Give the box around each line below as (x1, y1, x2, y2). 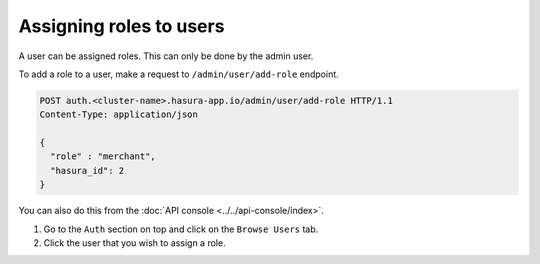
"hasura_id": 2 (50, 165, 125, 176)
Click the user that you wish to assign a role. (43, 237, 226, 249)
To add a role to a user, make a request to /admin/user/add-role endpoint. (18, 68, 339, 80)
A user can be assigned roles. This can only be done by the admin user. (18, 50, 314, 62)
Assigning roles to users (18, 15, 225, 37)
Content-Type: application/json (39, 109, 199, 120)
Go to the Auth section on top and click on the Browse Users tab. (43, 223, 319, 235)
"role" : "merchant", (50, 151, 157, 162)
